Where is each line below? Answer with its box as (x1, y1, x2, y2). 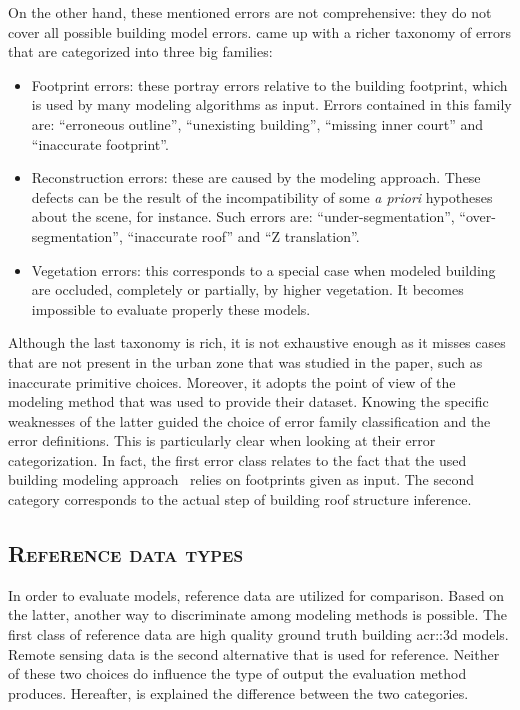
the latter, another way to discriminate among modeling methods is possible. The (8, 604, 508, 625)
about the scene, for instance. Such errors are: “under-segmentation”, (31, 206, 455, 227)
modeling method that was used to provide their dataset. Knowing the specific (8, 391, 489, 412)
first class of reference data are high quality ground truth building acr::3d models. (8, 624, 509, 645)
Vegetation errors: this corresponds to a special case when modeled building (31, 259, 496, 280)
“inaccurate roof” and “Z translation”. (127, 225, 360, 246)
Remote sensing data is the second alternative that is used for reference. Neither (8, 643, 500, 664)
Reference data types (8, 538, 244, 569)
